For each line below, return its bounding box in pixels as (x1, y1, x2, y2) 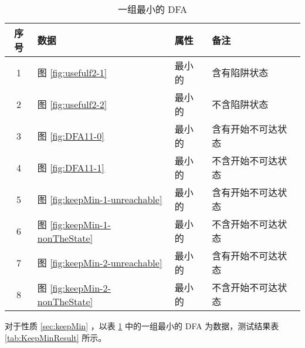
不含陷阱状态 (212, 97, 269, 111)
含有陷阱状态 (212, 66, 269, 79)
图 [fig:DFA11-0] (37, 129, 104, 143)
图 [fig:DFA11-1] (37, 161, 104, 174)
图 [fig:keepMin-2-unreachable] (37, 256, 162, 269)
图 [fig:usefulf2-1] (37, 66, 107, 79)
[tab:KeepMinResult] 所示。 (5, 331, 107, 343)
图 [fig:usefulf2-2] (37, 97, 107, 111)
